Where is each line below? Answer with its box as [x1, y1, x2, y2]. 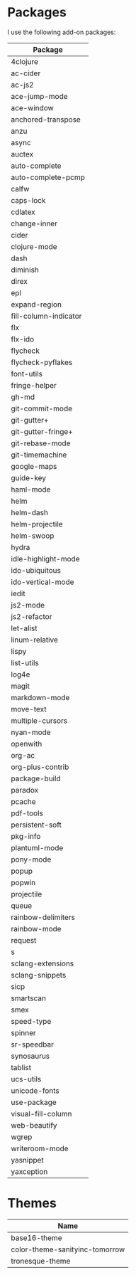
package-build [11, 773, 62, 783]
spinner [11, 1027, 37, 1037]
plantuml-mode [11, 842, 64, 852]
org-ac [11, 750, 35, 760]
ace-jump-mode [11, 91, 69, 101]
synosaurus [11, 1051, 50, 1061]
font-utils [11, 369, 42, 379]
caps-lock [11, 195, 46, 205]
